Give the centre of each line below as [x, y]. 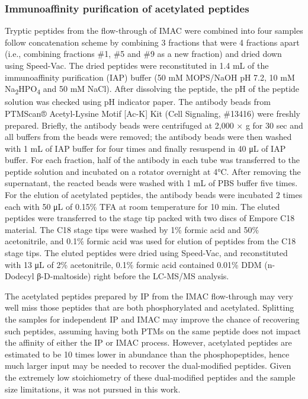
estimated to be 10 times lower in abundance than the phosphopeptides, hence [147, 354]
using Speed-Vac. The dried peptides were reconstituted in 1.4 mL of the [137, 65]
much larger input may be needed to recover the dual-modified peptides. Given [148, 366]
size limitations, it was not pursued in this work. [93, 389]
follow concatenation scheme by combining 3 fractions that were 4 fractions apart [152, 42]
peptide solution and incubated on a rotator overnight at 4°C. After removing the [153, 171]
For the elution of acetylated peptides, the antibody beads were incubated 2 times [154, 195]
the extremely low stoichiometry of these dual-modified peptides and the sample [150, 377]
